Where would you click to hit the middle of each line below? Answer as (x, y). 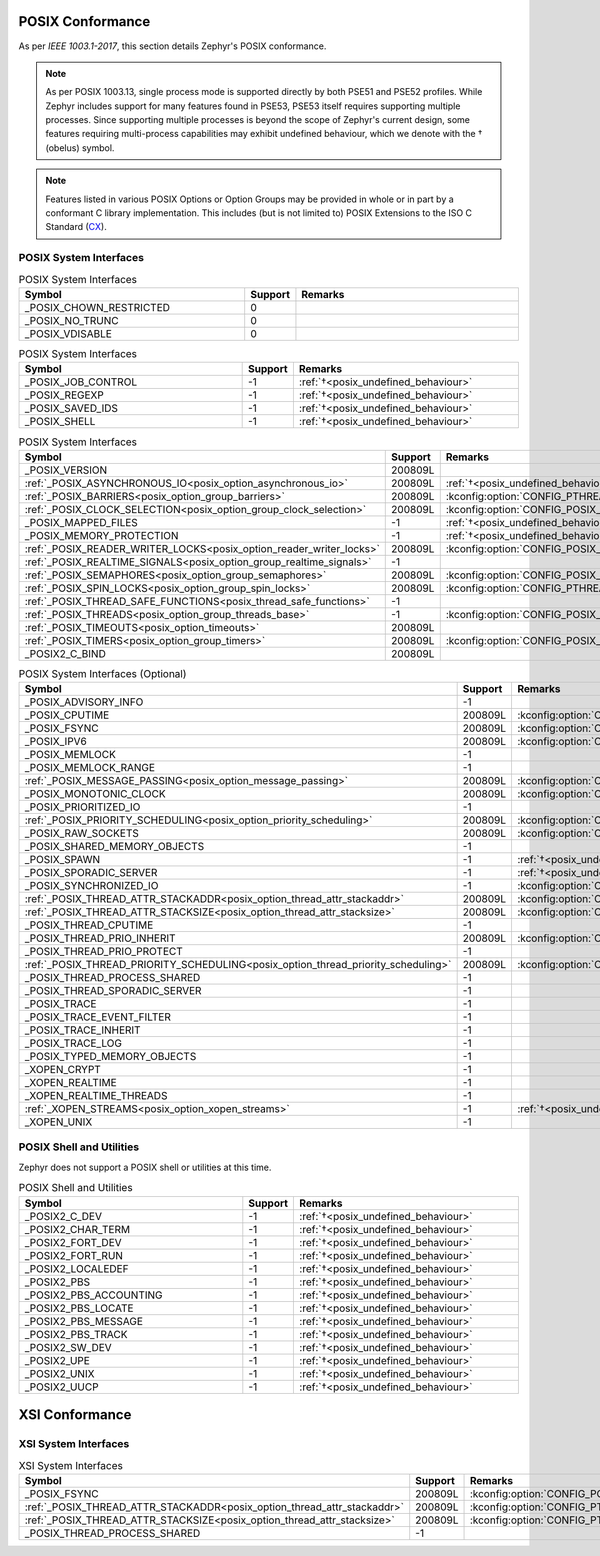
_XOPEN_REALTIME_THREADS (96, 1096)
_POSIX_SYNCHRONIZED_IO (91, 886)
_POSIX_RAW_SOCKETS (81, 833)
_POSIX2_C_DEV (63, 1216)
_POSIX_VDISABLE (68, 333)
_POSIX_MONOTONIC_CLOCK (95, 794)
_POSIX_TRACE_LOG (73, 1043)
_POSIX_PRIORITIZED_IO (82, 807)
